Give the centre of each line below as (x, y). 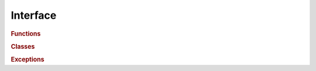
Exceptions (28, 60)
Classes (23, 46)
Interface (34, 15)
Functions (26, 33)
